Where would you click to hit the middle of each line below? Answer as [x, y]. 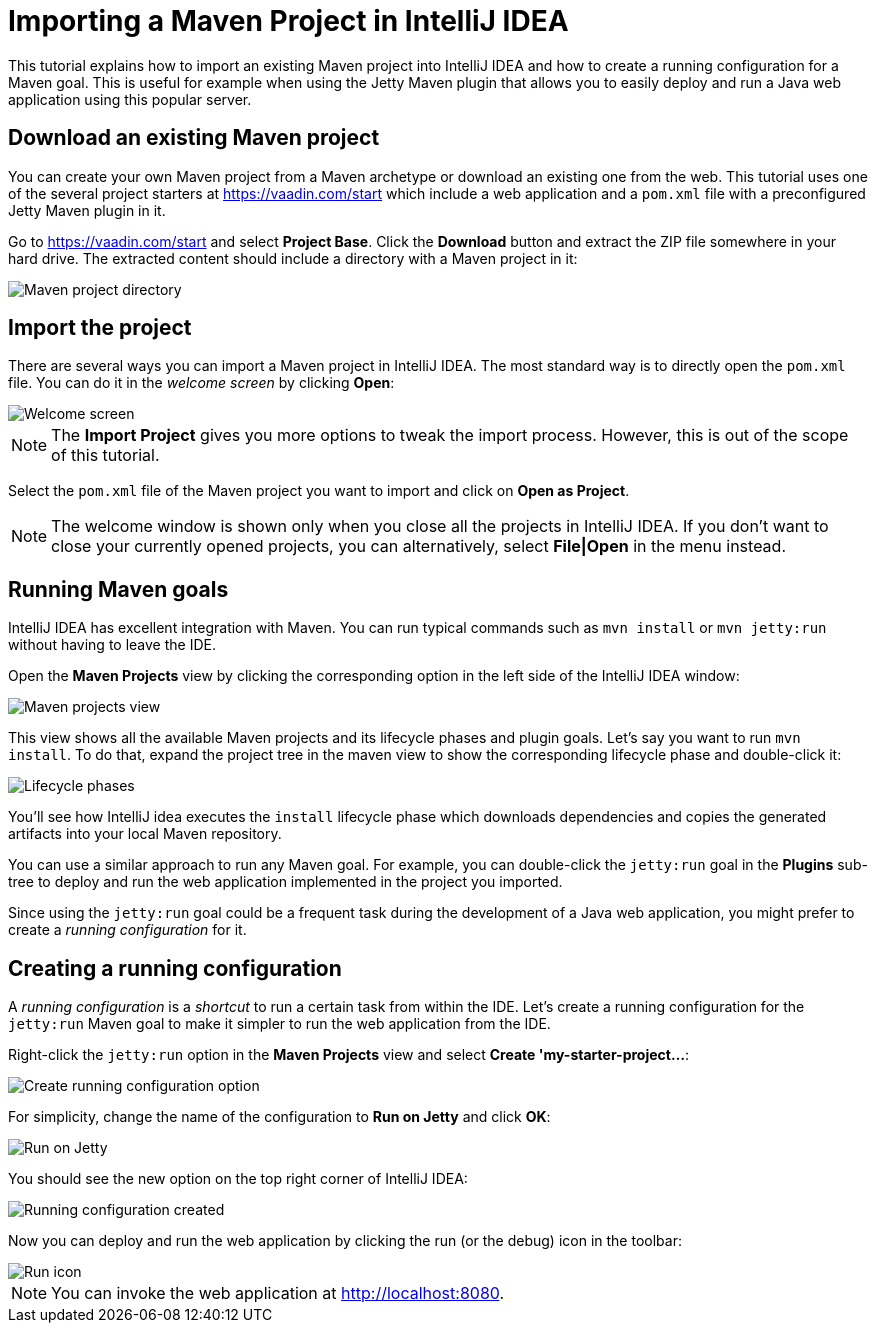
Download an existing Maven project [194, 138]
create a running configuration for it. [127, 930]
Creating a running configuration [175, 968]
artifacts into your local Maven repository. [145, 834]
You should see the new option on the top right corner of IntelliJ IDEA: [238, 1179]
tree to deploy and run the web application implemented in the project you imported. [285, 882]
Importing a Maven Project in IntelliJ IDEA [288, 21]
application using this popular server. [130, 99]
